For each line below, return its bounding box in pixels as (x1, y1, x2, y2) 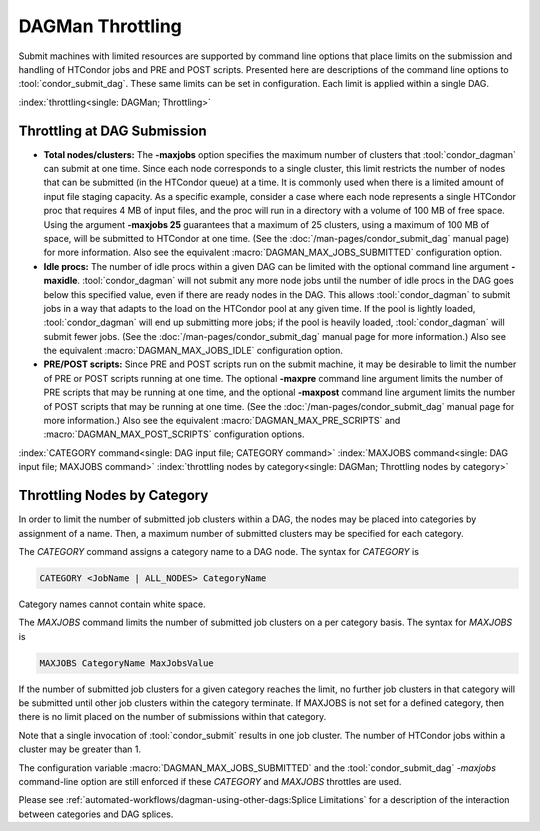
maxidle (43, 275, 78, 287)
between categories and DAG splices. (18, 808, 174, 820)
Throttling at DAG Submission (18, 122, 207, 139)
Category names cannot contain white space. (18, 598, 206, 610)
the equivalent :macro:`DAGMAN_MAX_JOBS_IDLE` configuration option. (43, 345, 344, 357)
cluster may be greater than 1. (18, 743, 142, 755)
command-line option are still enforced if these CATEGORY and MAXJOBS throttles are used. (18, 775, 402, 787)
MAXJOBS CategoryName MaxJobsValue (39, 657, 214, 669)
